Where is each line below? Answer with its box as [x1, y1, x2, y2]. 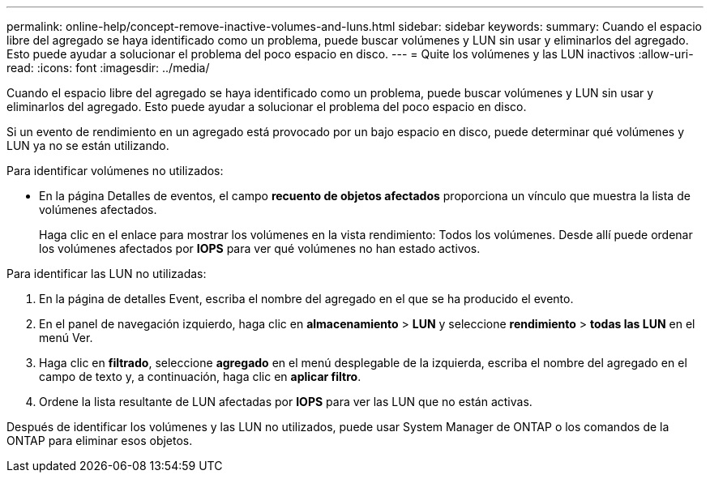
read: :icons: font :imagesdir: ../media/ [6, 61, 210, 75]
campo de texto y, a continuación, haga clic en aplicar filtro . [39, 370, 361, 383]
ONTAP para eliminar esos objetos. [6, 434, 193, 447]
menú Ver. [39, 331, 93, 344]
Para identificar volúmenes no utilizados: [6, 164, 224, 177]
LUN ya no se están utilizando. [6, 139, 169, 152]
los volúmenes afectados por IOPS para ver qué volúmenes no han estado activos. [39, 242, 481, 255]
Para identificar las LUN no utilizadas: [6, 267, 207, 280]
